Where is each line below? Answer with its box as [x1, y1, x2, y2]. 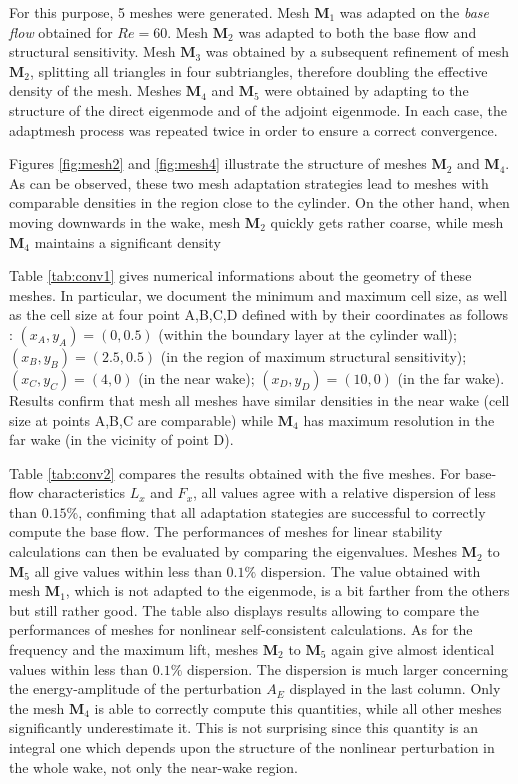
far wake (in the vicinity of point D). [9, 429, 234, 450]
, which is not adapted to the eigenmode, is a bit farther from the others [65, 580, 510, 601]
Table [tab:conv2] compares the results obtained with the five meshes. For [9, 462, 461, 483]
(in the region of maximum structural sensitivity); [160, 345, 467, 366]
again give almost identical [331, 639, 495, 660]
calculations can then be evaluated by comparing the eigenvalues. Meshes [9, 541, 457, 562]
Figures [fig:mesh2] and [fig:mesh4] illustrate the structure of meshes [9, 153, 427, 174]
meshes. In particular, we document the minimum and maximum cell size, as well [9, 284, 508, 305]
